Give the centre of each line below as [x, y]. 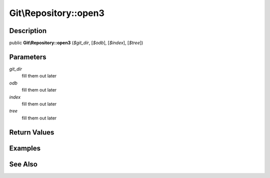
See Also [23, 164]
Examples [25, 148]
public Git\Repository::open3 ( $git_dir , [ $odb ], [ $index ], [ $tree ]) [76, 43]
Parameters [28, 57]
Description [28, 31]
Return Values [32, 132]
